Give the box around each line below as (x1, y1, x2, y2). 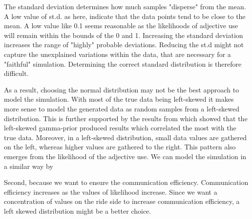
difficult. (4, 68, 29, 78)
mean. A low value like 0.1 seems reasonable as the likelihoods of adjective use (4, 20, 238, 31)
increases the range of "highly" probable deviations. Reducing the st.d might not (4, 39, 244, 50)
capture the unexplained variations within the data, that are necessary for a (4, 49, 231, 59)
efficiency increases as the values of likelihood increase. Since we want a (4, 186, 217, 197)
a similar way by (4, 161, 53, 171)
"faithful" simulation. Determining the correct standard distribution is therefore (4, 58, 242, 69)
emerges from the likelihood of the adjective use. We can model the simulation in (4, 151, 247, 161)
